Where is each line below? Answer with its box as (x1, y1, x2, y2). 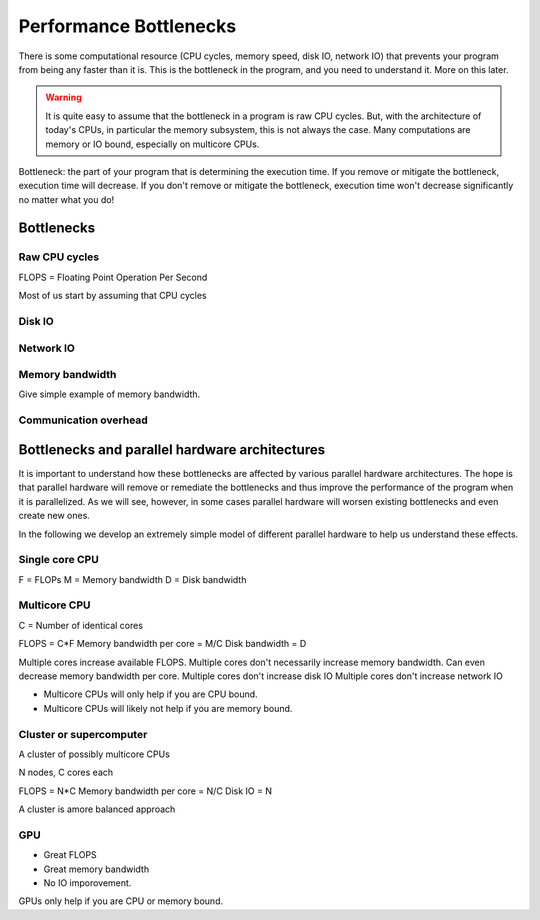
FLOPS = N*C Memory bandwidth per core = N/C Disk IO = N (18, 785, 272, 797)
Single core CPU (18, 553, 99, 567)
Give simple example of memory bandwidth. (18, 388, 201, 400)
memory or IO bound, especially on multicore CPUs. (45, 138, 260, 150)
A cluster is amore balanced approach (18, 803, 176, 815)
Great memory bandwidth (43, 863, 150, 875)
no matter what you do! (18, 193, 115, 205)
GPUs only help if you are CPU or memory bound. (18, 895, 224, 907)
